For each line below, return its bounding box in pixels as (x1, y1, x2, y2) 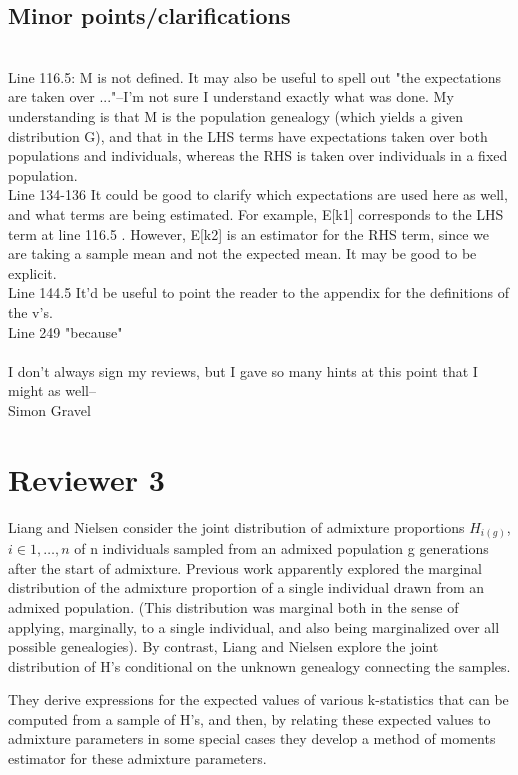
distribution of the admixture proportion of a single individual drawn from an (8, 577, 485, 598)
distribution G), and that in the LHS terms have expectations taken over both (8, 125, 488, 146)
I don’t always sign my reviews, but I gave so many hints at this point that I (8, 360, 478, 381)
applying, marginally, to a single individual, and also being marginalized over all (8, 616, 500, 637)
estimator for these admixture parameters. (8, 748, 267, 769)
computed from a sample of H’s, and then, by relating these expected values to (8, 708, 491, 729)
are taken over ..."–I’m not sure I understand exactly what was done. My (8, 86, 454, 107)
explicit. (8, 262, 57, 283)
